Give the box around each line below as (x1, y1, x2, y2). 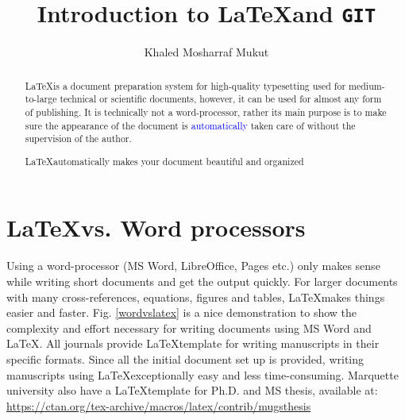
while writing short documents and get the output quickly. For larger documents (6, 273, 398, 289)
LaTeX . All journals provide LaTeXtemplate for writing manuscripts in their (6, 335, 380, 352)
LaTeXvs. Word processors (6, 211, 306, 244)
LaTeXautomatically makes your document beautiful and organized (25, 154, 304, 168)
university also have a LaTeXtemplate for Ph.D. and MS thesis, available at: (6, 382, 378, 399)
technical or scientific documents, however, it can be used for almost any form (60, 92, 382, 106)
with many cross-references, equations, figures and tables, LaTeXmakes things (6, 288, 385, 305)
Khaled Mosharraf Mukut (144, 44, 269, 60)
